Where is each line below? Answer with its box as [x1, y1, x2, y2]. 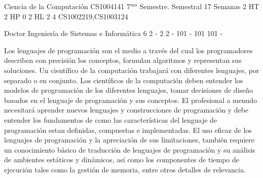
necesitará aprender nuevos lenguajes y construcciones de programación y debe [4, 104, 249, 115]
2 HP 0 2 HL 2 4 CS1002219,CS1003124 [4, 11, 128, 21]
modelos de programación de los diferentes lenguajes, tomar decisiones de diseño [4, 85, 253, 95]
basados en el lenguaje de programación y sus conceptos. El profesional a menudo [4, 94, 257, 105]
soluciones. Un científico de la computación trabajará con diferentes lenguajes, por [4, 64, 259, 75]
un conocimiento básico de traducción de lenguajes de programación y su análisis [4, 144, 255, 155]
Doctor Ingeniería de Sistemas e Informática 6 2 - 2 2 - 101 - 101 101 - [4, 28, 223, 39]
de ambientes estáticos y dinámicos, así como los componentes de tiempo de [4, 154, 240, 165]
